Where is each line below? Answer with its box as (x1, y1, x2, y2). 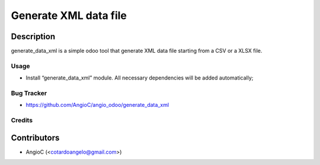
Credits (11, 116, 33, 125)
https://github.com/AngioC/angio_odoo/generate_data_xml (25, 101, 169, 109)
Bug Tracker (11, 89, 47, 97)
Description (11, 31, 56, 42)
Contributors (11, 132, 60, 142)
